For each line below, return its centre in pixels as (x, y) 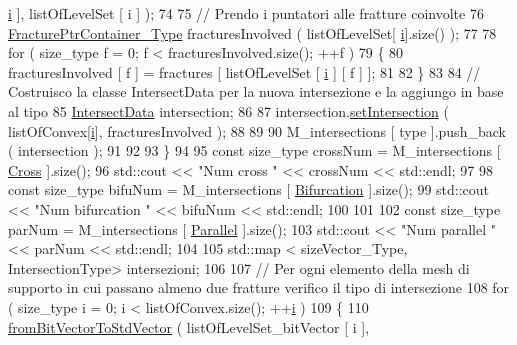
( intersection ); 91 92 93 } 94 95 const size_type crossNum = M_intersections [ (254, 150)
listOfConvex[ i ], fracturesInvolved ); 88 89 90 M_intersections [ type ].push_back (257, 130)
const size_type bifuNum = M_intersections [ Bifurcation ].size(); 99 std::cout (249, 189)
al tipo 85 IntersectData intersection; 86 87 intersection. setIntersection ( (228, 110)
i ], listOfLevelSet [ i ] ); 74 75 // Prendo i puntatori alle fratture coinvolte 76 (246, 13)
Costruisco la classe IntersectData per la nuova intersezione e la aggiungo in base (256, 91)
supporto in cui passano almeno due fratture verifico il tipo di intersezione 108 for (259, 287)
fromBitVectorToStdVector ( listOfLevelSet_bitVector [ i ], (189, 326)
